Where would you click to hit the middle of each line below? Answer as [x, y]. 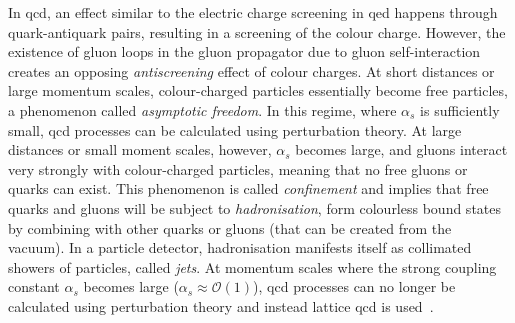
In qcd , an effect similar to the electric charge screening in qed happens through [253, 12]
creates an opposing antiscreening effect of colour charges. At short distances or [251, 70]
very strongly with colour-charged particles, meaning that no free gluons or [238, 168]
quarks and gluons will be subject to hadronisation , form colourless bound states [255, 207]
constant [34, 286]
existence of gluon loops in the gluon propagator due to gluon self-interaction [244, 51]
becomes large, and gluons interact [401, 149]
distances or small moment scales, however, [140, 149]
